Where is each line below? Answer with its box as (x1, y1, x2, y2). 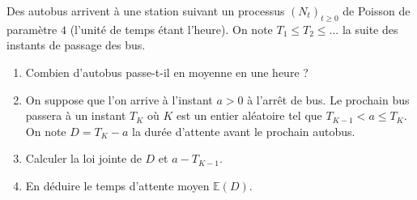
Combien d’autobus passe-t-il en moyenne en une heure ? (25, 63, 308, 80)
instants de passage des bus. (6, 36, 146, 53)
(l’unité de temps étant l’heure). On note (70, 20, 273, 37)
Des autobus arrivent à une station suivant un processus (6, 2, 285, 19)
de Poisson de (343, 2, 411, 19)
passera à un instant (25, 107, 126, 124)
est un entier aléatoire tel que (176, 107, 322, 124)
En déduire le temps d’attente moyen (25, 177, 210, 194)
